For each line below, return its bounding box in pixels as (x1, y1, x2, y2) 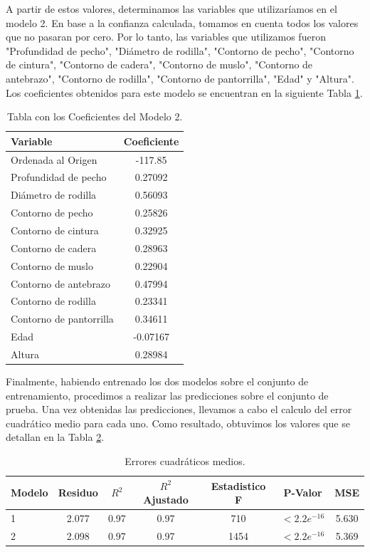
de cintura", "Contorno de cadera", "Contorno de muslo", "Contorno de (6, 57, 313, 72)
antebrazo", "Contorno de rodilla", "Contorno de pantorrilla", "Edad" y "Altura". (6, 71, 354, 85)
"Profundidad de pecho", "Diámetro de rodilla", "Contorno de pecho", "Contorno (6, 43, 354, 58)
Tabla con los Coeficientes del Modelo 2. (7, 109, 183, 124)
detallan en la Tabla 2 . (6, 429, 105, 444)
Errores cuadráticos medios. (125, 453, 245, 468)
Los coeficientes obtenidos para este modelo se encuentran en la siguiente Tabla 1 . (6, 85, 363, 100)
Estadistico (211, 478, 266, 493)
